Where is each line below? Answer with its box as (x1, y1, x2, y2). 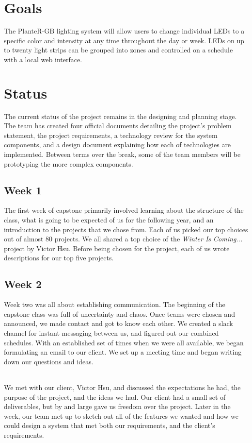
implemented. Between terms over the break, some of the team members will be (4, 149, 241, 159)
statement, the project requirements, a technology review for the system (4, 130, 218, 140)
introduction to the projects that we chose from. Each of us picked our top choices (4, 224, 248, 234)
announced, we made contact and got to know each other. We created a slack (4, 318, 233, 328)
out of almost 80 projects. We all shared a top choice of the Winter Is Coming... (4, 234, 243, 244)
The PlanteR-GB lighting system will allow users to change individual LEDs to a (4, 26, 245, 36)
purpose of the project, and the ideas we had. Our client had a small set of (4, 392, 226, 402)
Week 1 (4, 182, 42, 197)
